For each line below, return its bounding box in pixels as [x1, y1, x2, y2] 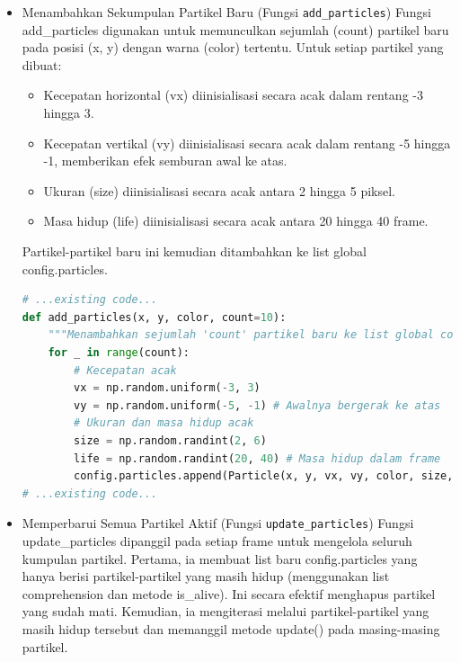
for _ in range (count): [48, 345, 190, 359]
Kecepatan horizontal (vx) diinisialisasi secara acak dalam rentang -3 [43, 85, 423, 104]
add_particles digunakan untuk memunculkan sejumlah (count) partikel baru [22, 20, 449, 39]
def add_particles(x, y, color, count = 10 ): [22, 310, 287, 324]
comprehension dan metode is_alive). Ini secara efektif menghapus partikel [22, 584, 436, 603]
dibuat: [22, 55, 62, 74]
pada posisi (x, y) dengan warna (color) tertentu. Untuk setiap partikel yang [22, 38, 444, 57]
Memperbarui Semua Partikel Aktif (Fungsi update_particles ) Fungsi [22, 514, 414, 532]
